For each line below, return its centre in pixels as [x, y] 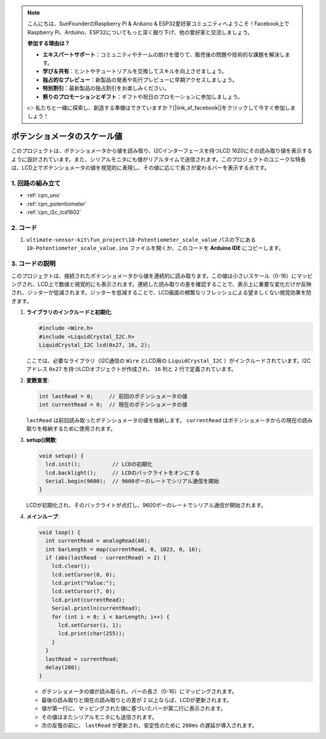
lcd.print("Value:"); [84, 583]
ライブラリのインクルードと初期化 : [69, 312]
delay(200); [63, 667]
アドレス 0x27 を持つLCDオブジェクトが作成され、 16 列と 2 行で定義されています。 [131, 369]
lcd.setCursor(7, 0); [84, 592]
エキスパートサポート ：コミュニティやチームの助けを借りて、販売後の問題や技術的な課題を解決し [164, 54]
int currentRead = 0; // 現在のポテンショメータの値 [113, 405]
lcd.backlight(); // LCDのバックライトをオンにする [123, 473]
